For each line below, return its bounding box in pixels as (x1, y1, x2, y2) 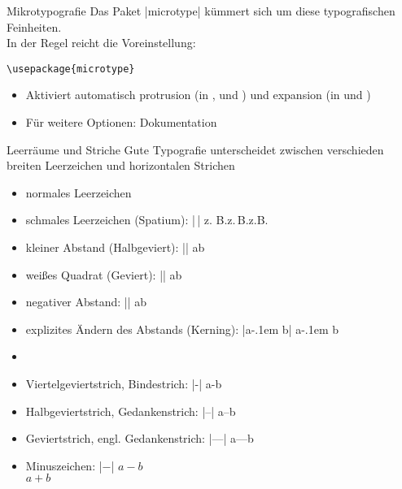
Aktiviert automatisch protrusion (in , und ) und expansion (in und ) (25, 86, 371, 103)
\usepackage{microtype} (7, 63, 135, 75)
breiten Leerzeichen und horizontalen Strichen (7, 157, 235, 174)
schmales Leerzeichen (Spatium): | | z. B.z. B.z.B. (25, 211, 269, 228)
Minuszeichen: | (25, 457, 103, 474)
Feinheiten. (7, 18, 62, 35)
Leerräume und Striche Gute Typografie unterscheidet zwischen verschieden (7, 141, 384, 158)
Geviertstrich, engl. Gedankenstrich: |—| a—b (25, 430, 254, 447)
